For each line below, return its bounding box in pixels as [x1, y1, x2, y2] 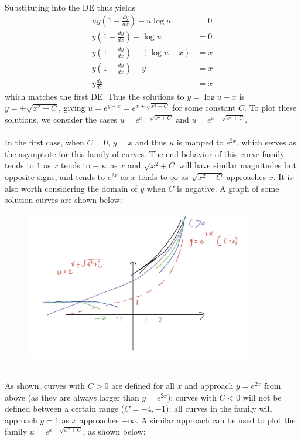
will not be [242, 391, 282, 403]
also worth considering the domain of [5, 182, 138, 194]
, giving [59, 101, 85, 114]
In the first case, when [5, 136, 84, 148]
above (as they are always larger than [5, 391, 139, 403]
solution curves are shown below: [5, 194, 122, 206]
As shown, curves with [5, 379, 85, 392]
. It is [273, 171, 293, 183]
